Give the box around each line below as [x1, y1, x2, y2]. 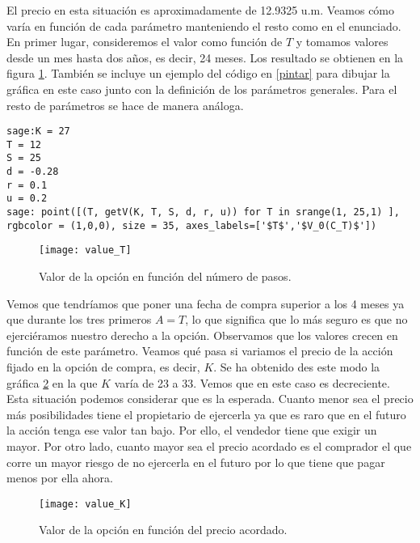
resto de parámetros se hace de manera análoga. [6, 96, 244, 113]
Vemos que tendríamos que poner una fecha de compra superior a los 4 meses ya [6, 295, 405, 312]
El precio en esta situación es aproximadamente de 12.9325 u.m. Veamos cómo [6, 2, 395, 18]
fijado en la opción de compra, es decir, [6, 358, 200, 375]
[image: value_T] [39, 244, 132, 257]
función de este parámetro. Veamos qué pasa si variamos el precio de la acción [6, 342, 393, 359]
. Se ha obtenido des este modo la [213, 358, 380, 375]
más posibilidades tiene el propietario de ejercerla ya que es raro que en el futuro [6, 405, 406, 422]
